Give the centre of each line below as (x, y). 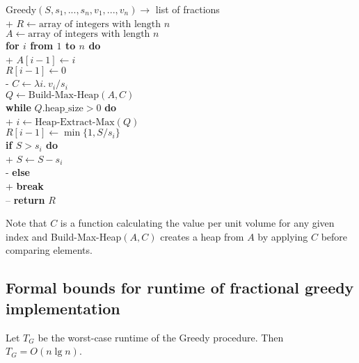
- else (18, 172)
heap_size (64, 108)
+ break (25, 185)
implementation (63, 308)
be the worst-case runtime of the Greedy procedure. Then (161, 337)
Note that (26, 223)
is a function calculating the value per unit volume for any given (197, 223)
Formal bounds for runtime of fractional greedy (180, 288)
